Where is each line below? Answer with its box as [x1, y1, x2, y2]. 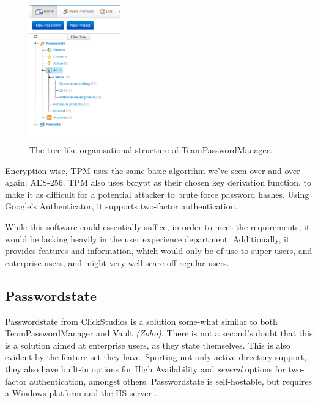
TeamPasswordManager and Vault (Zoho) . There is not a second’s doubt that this [5, 327, 313, 339]
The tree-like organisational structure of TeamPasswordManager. [29, 143, 273, 156]
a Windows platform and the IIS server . [5, 387, 157, 399]
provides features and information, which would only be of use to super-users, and [5, 244, 312, 257]
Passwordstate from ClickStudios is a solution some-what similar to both [5, 314, 278, 327]
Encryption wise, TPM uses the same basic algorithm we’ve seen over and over [5, 164, 300, 176]
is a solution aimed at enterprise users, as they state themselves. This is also [5, 338, 290, 351]
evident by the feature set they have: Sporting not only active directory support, [5, 350, 307, 363]
